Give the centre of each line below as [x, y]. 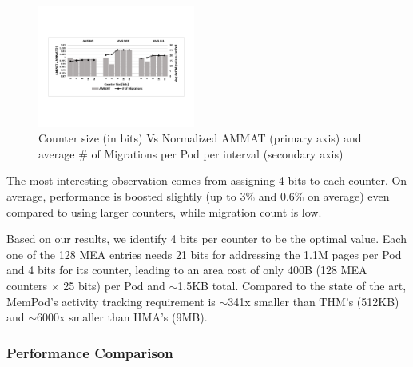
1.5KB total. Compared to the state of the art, [292, 285]
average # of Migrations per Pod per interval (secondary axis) [191, 153]
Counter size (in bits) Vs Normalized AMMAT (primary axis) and [200, 138]
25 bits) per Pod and [114, 285]
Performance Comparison [90, 352]
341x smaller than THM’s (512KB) [314, 301]
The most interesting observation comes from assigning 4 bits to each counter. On [207, 180]
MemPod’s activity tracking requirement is [111, 301]
